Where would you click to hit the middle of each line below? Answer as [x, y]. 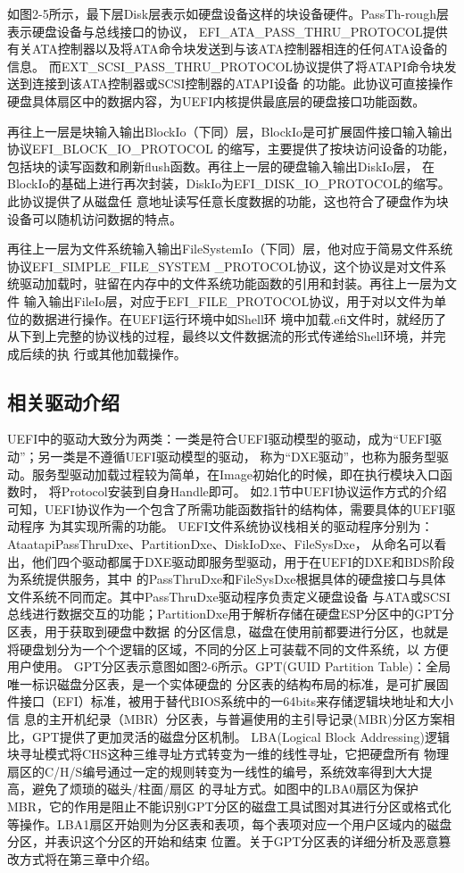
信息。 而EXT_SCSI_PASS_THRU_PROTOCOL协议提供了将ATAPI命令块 [226, 66]
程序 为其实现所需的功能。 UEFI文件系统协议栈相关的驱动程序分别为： [226, 526]
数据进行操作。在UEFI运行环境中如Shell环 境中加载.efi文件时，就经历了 [239, 318]
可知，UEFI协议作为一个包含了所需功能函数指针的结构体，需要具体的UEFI [225, 508]
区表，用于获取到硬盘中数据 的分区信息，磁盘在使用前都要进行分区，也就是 [228, 632]
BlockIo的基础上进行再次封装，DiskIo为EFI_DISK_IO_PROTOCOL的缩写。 [229, 183]
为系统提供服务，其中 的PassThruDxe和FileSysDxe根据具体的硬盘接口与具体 [227, 579]
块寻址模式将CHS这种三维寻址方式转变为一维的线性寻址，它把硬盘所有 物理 [228, 754]
